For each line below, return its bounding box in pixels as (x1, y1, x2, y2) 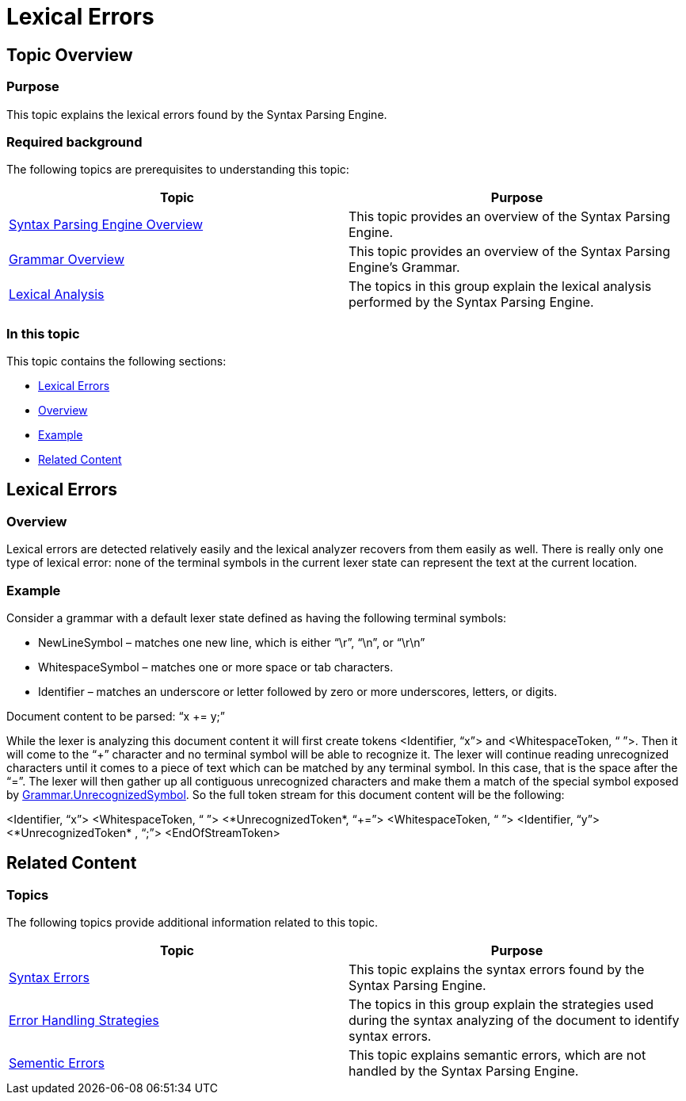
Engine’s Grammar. (349, 259, 460, 276)
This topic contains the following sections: (6, 354, 227, 369)
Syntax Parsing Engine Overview (9, 216, 204, 233)
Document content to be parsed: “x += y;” (6, 709, 225, 724)
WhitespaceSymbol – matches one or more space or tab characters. (38, 660, 394, 675)
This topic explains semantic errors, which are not (349, 1047, 646, 1064)
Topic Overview (6, 44, 133, 65)
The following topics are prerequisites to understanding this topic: (6, 162, 349, 177)
